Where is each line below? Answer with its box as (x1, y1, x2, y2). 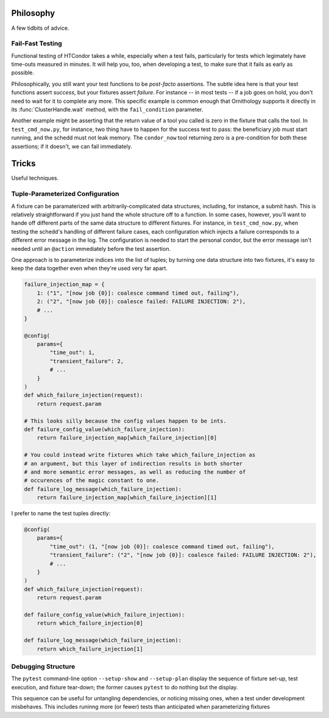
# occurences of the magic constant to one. (24, 477, 160, 484)
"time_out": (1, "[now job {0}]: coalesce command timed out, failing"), (49, 543, 275, 550)
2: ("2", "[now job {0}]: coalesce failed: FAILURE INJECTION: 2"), (37, 298, 246, 305)
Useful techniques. (11, 174, 59, 182)
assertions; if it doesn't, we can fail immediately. (11, 143, 132, 150)
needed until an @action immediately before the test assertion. (11, 245, 171, 252)
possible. (11, 69, 35, 76)
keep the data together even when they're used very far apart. (11, 265, 168, 272)
